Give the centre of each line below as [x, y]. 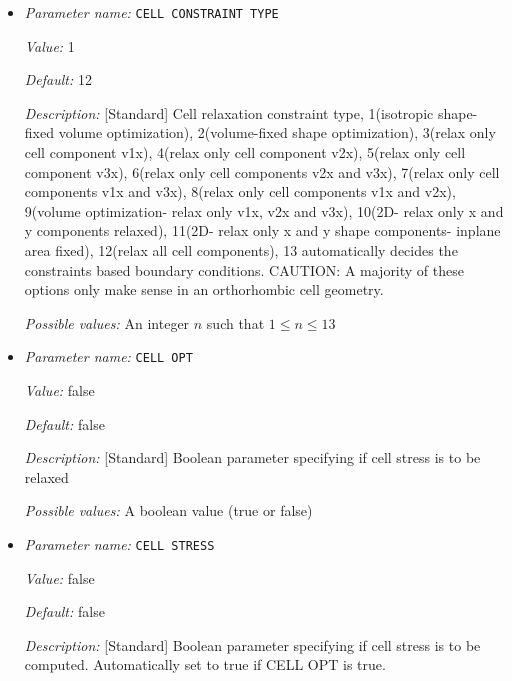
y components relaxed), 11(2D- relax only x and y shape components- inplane [262, 230]
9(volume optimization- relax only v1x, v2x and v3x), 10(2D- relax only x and [264, 210]
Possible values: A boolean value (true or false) [168, 510]
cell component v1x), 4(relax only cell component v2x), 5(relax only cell [245, 152]
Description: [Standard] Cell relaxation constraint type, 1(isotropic [229, 112]
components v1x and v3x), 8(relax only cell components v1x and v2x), [240, 191]
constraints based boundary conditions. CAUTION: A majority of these [244, 269]
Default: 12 [58, 79]
